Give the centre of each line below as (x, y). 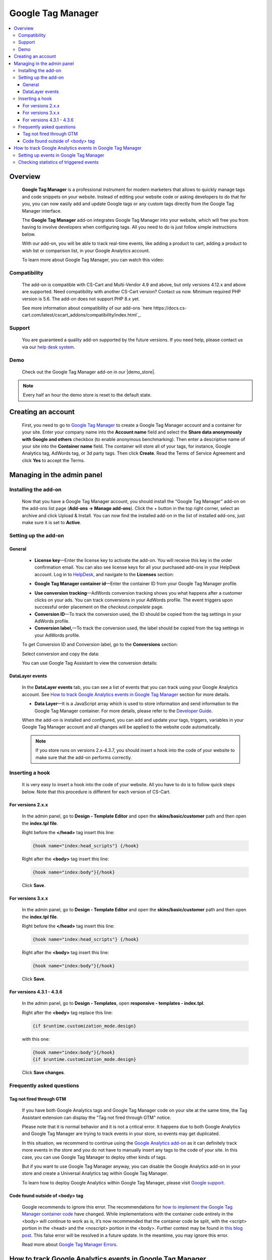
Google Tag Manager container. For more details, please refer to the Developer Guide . (124, 711)
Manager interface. (42, 211)
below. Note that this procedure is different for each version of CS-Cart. (96, 792)
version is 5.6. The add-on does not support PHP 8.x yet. (81, 299)
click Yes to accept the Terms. (53, 460)
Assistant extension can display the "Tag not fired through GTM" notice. (96, 1117)
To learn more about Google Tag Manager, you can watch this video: (93, 260)
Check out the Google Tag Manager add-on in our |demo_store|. (89, 372)
